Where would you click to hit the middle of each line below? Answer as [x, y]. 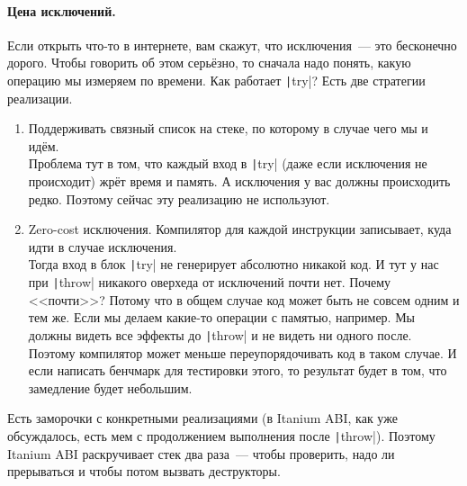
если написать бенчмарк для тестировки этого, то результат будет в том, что [238, 370]
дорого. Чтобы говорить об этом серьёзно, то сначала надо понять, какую [209, 63]
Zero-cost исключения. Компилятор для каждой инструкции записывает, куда [240, 229]
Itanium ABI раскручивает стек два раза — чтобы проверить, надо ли [201, 453]
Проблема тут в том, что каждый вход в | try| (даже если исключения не [228, 163]
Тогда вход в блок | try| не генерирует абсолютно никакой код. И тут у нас [233, 264]
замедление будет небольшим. [110, 387]
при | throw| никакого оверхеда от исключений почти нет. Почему [210, 282]
